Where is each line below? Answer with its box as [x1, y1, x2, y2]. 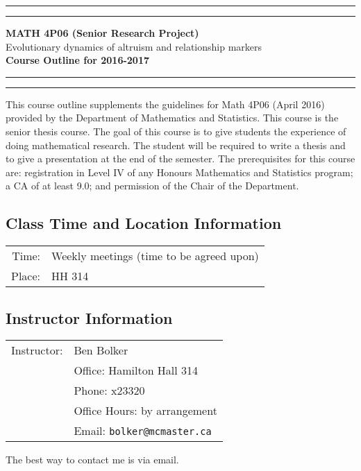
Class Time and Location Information [6, 212, 282, 234]
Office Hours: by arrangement [74, 402, 217, 419]
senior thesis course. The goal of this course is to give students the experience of [6, 123, 346, 138]
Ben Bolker [74, 342, 128, 359]
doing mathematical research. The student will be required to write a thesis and [6, 137, 346, 152]
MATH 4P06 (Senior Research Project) [6, 26, 199, 40]
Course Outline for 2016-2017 [6, 53, 150, 67]
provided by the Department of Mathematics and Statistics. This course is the [6, 110, 339, 125]
